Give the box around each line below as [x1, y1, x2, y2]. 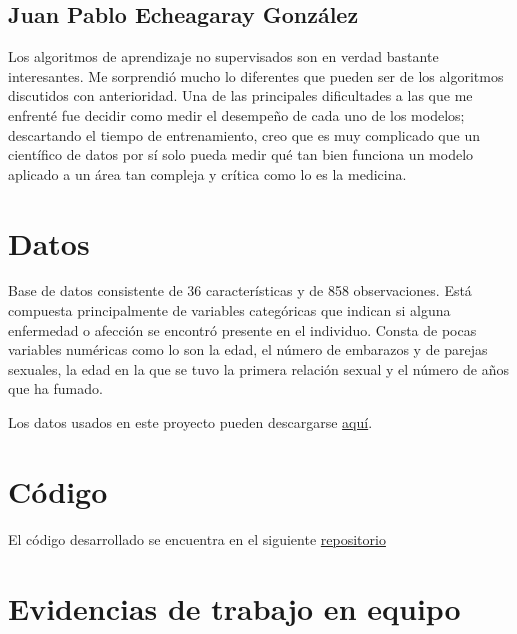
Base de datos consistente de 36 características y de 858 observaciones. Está [8, 280, 472, 301]
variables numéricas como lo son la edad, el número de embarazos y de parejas [8, 339, 488, 360]
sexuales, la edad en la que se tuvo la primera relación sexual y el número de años [8, 358, 509, 379]
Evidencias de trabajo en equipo [8, 587, 461, 628]
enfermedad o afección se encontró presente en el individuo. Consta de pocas [8, 319, 477, 340]
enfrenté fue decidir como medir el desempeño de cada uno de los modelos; [8, 104, 465, 125]
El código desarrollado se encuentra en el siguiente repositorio [8, 528, 386, 549]
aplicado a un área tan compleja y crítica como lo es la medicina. [8, 163, 407, 184]
